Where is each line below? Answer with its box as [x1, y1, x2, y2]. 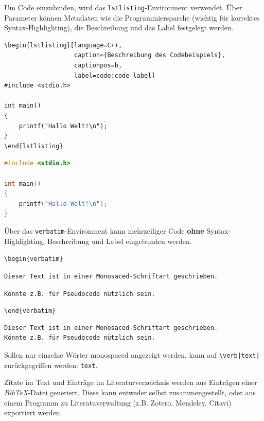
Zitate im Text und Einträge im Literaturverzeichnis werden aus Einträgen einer [4, 377, 257, 388]
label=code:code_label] [74, 72, 155, 79]
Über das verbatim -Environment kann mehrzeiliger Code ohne [4, 225, 204, 236]
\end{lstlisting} [4, 142, 63, 150]
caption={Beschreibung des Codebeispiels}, [74, 51, 225, 59]
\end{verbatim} [4, 307, 56, 315]
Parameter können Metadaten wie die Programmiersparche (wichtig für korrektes [4, 12, 260, 23]
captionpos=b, [74, 62, 122, 69]
